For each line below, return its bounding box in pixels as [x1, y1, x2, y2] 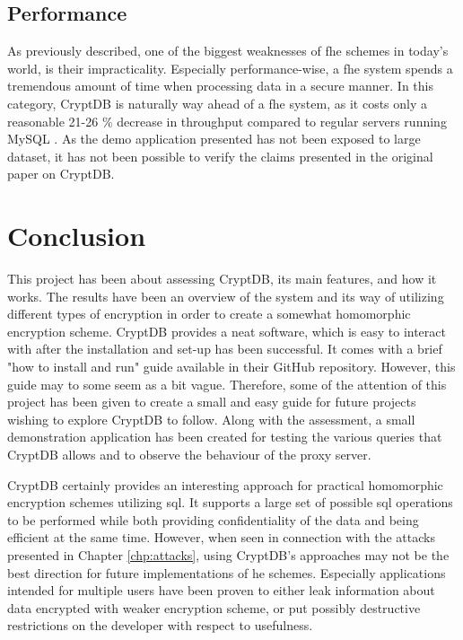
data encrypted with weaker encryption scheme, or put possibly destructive [7, 598, 421, 617]
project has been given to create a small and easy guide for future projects [7, 392, 416, 411]
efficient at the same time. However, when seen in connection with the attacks [7, 528, 435, 547]
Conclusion [7, 217, 146, 254]
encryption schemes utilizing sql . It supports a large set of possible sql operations [7, 493, 453, 512]
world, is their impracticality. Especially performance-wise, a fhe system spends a [7, 58, 453, 77]
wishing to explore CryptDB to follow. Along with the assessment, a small [7, 409, 415, 428]
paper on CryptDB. [7, 164, 115, 183]
